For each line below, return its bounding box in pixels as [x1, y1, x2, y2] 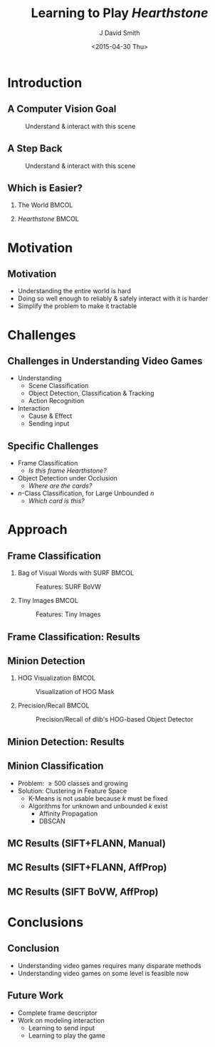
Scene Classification [28, 382, 89, 390]
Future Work [7, 989, 64, 1001]
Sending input [28, 419, 70, 428]
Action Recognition [28, 396, 85, 405]
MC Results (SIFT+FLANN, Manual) [7, 837, 166, 849]
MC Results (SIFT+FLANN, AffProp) [7, 861, 167, 873]
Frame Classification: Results [7, 631, 141, 643]
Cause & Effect [28, 411, 73, 421]
